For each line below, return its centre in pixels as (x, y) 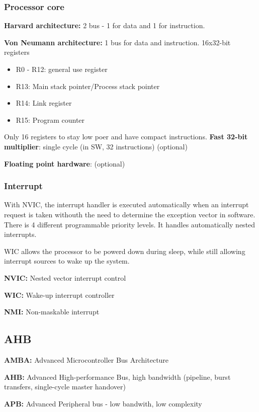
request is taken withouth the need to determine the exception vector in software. (130, 214)
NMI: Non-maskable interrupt (52, 312)
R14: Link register (44, 103)
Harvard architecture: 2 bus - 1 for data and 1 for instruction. (105, 25)
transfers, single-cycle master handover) (65, 387)
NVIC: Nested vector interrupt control (65, 277)
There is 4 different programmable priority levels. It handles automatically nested (130, 224)
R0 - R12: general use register (62, 69)
